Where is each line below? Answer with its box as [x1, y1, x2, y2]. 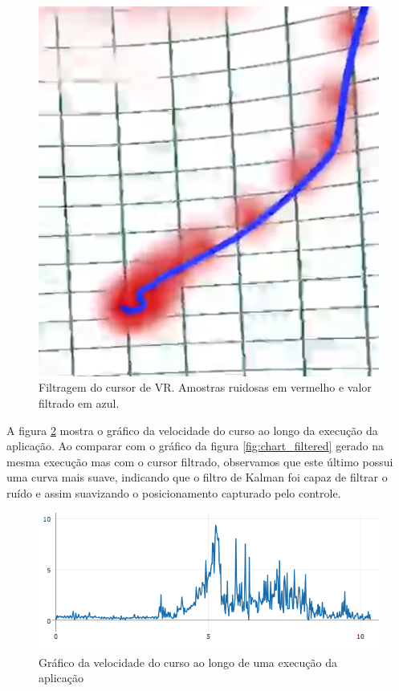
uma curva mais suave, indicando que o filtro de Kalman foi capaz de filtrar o [6, 469, 388, 486]
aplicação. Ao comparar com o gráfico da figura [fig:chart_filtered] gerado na [6, 437, 385, 454]
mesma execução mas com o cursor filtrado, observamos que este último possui [6, 453, 393, 469]
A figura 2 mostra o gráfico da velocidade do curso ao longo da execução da [6, 421, 378, 438]
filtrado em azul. [39, 394, 120, 411]
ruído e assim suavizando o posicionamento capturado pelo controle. [6, 484, 341, 501]
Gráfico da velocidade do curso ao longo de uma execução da [39, 653, 338, 670]
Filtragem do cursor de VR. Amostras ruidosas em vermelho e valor [39, 379, 372, 396]
